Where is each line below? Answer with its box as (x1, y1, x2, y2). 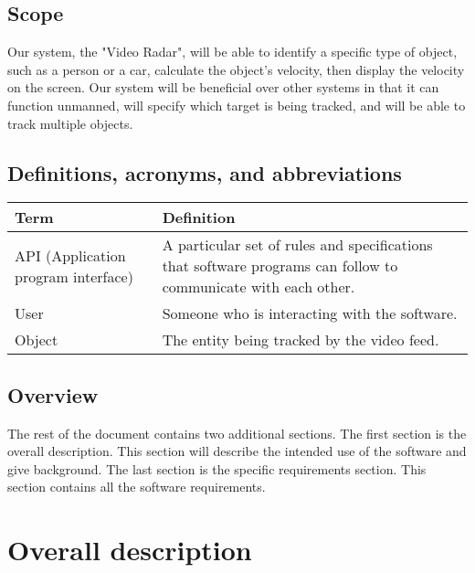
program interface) (15, 265, 133, 287)
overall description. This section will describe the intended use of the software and (7, 441, 467, 461)
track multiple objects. (7, 113, 133, 133)
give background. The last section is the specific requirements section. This (7, 459, 427, 478)
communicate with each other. (162, 276, 355, 298)
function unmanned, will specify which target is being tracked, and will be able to (7, 95, 466, 114)
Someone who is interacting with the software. (162, 302, 458, 324)
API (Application (15, 244, 126, 266)
